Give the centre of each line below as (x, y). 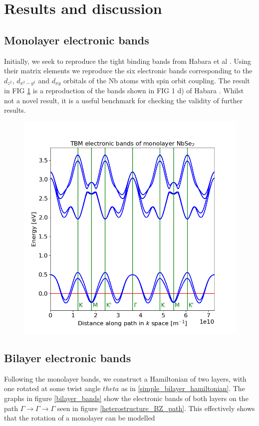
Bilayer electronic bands (68, 357)
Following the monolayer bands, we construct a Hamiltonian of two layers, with (125, 378)
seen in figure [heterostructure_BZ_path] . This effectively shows (156, 408)
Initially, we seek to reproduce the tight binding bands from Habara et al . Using (128, 61)
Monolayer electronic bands (77, 40)
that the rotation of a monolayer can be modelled (80, 418)
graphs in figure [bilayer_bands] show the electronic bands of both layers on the (126, 398)
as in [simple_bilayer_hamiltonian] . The (183, 388)
